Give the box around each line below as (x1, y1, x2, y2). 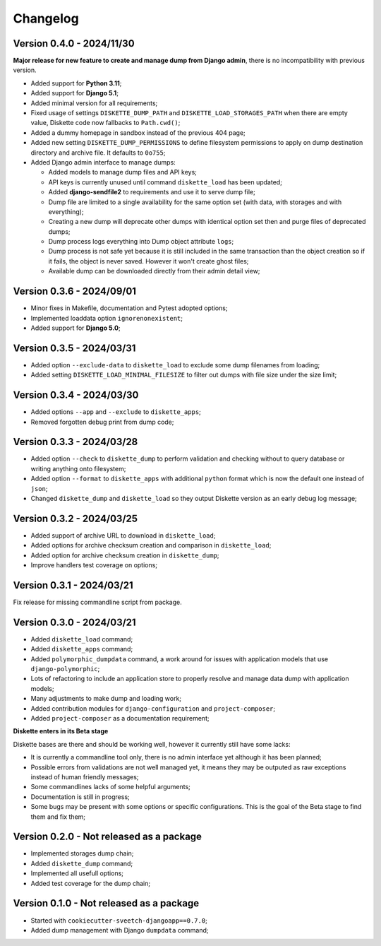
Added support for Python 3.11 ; (30, 78, 122, 88)
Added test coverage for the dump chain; (30, 879, 151, 887)
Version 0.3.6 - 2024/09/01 (13, 285, 137, 297)
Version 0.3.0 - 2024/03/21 (13, 616, 137, 628)
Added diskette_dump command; (30, 859, 133, 868)
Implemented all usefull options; (30, 869, 123, 877)
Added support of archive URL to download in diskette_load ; (30, 531, 216, 540)
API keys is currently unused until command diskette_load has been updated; (48, 177, 282, 187)
